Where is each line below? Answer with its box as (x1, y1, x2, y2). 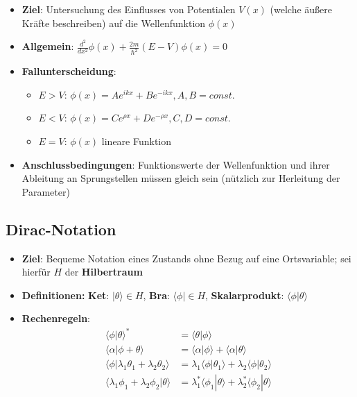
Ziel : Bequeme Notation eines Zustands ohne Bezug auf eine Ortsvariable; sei (21, 251, 351, 265)
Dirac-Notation (6, 218, 116, 239)
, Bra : (143, 287, 170, 302)
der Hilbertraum (64, 264, 143, 279)
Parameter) (21, 184, 70, 198)
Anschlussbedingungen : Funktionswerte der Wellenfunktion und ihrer (21, 157, 330, 171)
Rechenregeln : (21, 311, 90, 326)
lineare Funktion (101, 133, 172, 148)
